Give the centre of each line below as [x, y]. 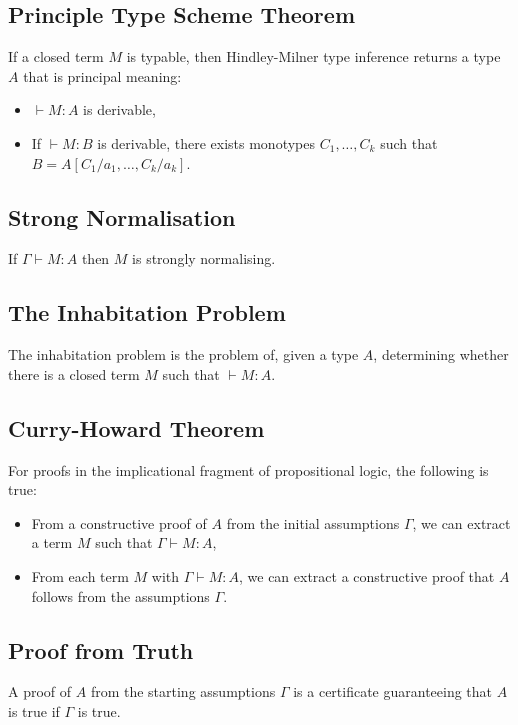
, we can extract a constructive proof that [366, 575]
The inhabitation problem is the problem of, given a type [183, 354]
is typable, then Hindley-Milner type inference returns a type [313, 56]
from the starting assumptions [183, 691]
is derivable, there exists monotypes [206, 142]
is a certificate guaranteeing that [393, 691]
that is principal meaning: [102, 75]
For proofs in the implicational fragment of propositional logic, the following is [248, 469]
